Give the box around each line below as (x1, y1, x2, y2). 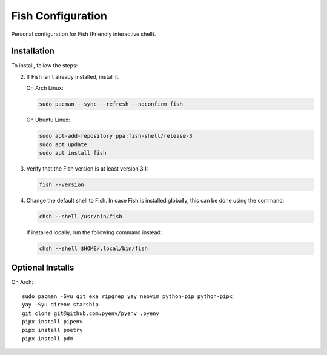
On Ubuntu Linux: (26, 116, 70, 124)
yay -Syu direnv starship (22, 301, 99, 308)
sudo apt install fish (39, 149, 107, 156)
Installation (11, 46, 54, 56)
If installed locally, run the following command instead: (26, 228, 163, 236)
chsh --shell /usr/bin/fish (39, 213, 122, 220)
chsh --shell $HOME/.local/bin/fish (39, 245, 148, 252)
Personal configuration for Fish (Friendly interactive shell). (11, 30, 156, 38)
